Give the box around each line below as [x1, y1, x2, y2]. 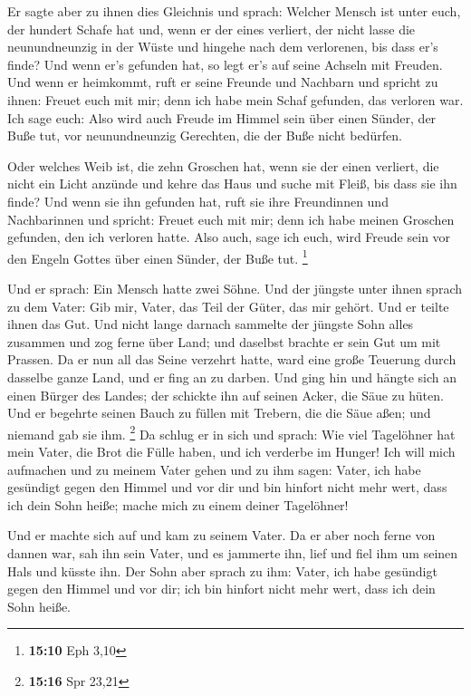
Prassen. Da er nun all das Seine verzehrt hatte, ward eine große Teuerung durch [7, 350, 457, 369]
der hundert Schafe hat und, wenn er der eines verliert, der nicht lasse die [7, 19, 416, 38]
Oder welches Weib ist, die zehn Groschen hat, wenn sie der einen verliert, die [7, 156, 439, 175]
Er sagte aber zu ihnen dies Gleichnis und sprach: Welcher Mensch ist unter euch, [7, 2, 461, 20]
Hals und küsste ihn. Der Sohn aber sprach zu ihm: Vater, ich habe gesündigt [7, 561, 437, 580]
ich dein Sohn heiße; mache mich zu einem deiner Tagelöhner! [7, 495, 349, 514]
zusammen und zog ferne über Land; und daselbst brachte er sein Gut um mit [7, 332, 441, 351]
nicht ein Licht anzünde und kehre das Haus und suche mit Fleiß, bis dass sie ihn [7, 174, 457, 193]
